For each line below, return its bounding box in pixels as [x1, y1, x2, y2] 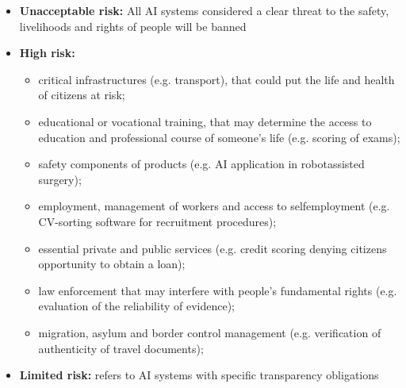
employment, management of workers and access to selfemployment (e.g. [38, 198, 390, 214]
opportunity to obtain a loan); [38, 255, 186, 272]
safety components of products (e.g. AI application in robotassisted [38, 156, 365, 172]
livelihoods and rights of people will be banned [19, 17, 247, 34]
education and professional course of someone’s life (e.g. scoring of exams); [38, 129, 400, 145]
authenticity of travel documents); [38, 340, 204, 356]
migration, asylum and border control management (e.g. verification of [38, 324, 381, 340]
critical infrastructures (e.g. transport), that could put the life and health [38, 71, 395, 87]
